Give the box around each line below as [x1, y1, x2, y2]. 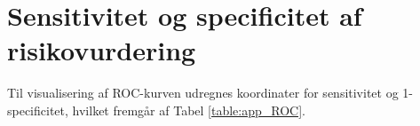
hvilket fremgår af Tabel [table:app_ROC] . [72, 100, 306, 119]
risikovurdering [7, 32, 196, 68]
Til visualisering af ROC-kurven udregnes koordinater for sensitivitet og [7, 83, 399, 102]
